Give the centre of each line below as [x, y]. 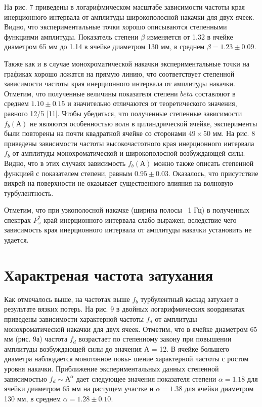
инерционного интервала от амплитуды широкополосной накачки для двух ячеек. [129, 16]
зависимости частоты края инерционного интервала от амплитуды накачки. [120, 83]
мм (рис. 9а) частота [36, 339]
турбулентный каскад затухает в [189, 299]
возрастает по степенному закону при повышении [155, 339]
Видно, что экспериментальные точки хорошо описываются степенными [116, 27]
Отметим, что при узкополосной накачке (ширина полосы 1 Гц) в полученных [127, 210]
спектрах [18, 219]
